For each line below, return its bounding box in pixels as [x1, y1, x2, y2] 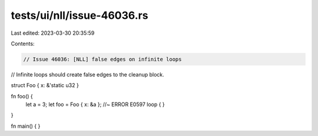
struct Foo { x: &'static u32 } [11, 82, 79, 89]
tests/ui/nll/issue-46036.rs [11, 9, 148, 22]
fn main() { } [11, 122, 41, 130]
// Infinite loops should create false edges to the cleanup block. [11, 71, 164, 78]
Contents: [11, 40, 35, 47]
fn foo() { [11, 92, 34, 99]
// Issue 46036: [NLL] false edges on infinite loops [23, 56, 182, 62]
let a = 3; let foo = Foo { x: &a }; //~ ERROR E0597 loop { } [25, 101, 165, 108]
